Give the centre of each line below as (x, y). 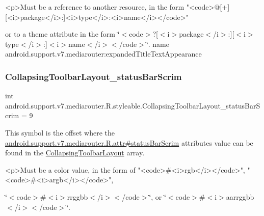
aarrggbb (240, 196)
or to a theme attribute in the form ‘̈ (62, 34)
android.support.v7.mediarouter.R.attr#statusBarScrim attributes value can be (129, 142)
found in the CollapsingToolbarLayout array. (75, 153)
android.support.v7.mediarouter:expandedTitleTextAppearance (103, 54)
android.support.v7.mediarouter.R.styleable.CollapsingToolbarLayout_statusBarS (133, 105)
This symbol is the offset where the (60, 132)
